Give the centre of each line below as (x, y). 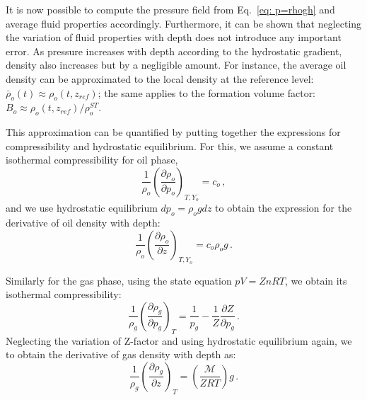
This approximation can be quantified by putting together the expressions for (173, 132)
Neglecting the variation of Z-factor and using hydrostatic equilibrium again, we (179, 340)
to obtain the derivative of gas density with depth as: (121, 354)
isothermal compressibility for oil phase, (92, 160)
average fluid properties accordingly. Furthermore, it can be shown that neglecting (184, 23)
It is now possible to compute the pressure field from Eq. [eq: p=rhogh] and (170, 9)
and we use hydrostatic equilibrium (82, 208)
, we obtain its (316, 280)
